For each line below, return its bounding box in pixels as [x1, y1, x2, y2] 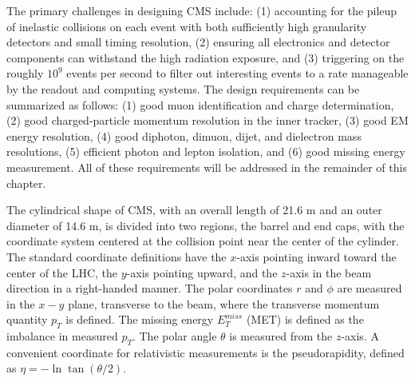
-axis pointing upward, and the [126, 264, 278, 281]
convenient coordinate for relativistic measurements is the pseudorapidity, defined [6, 344, 405, 360]
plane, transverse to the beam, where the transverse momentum [68, 295, 380, 312]
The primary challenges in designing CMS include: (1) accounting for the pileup [6, 2, 397, 18]
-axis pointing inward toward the [236, 248, 397, 265]
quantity [6, 311, 48, 328]
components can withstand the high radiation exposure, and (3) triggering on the [6, 49, 405, 66]
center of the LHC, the [6, 264, 118, 281]
